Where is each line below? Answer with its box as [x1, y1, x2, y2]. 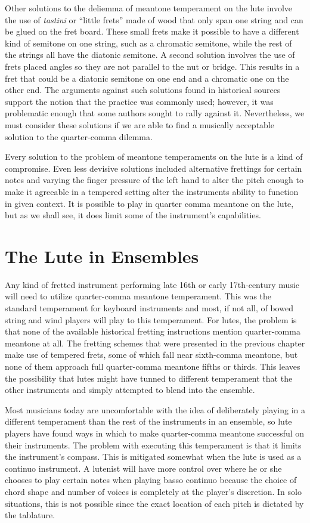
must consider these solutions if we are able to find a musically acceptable [5, 118, 274, 131]
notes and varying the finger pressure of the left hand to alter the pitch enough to [5, 174, 303, 186]
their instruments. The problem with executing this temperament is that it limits [5, 438, 302, 451]
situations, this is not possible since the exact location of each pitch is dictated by [5, 497, 304, 509]
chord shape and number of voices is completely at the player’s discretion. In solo [5, 485, 302, 497]
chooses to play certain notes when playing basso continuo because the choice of [5, 474, 297, 486]
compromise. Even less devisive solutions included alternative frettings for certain [5, 162, 302, 174]
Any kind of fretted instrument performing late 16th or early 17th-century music [5, 278, 299, 290]
